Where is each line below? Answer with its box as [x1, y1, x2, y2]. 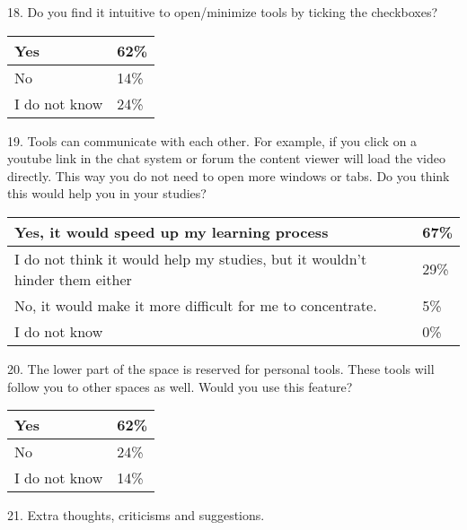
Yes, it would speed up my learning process [14, 221, 329, 242]
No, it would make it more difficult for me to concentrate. [14, 294, 377, 316]
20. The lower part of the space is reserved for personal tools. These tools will [7, 359, 435, 378]
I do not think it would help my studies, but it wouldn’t [14, 248, 367, 269]
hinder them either [14, 268, 132, 290]
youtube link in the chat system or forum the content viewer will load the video [7, 149, 445, 168]
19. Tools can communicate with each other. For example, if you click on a [7, 131, 418, 150]
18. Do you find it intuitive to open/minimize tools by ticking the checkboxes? [7, 3, 438, 21]
